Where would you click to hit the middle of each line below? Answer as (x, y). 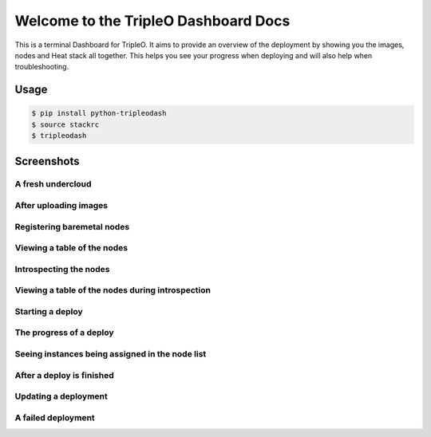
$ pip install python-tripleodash (99, 113)
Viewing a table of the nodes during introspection (113, 290)
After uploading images (61, 206)
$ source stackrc (65, 124)
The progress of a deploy (65, 333)
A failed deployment (55, 417)
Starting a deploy (49, 311)
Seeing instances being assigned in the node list (111, 353)
